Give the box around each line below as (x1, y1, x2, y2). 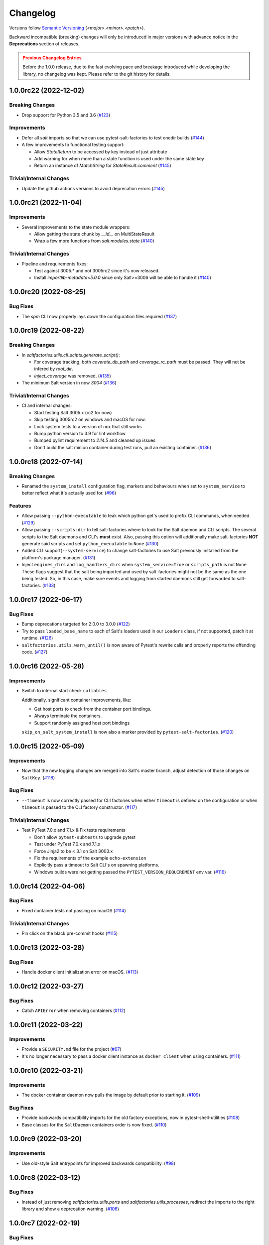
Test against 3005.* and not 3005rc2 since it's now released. (34, 267, 160, 273)
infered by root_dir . (34, 366, 73, 372)
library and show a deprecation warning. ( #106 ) (21, 1206, 120, 1212)
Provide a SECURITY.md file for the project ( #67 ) (21, 1046, 122, 1052)
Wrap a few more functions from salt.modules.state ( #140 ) (34, 238, 154, 244)
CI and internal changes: (21, 402, 72, 408)
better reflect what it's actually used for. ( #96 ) (21, 490, 117, 496)
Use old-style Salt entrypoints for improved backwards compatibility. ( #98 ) (21, 1160, 176, 1166)
